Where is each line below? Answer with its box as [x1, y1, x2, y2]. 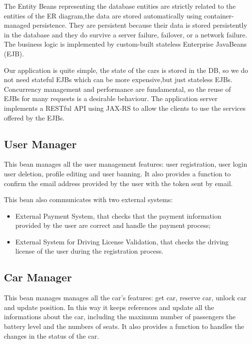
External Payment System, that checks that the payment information [15, 210, 221, 221]
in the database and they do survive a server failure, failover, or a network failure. [4, 29, 247, 39]
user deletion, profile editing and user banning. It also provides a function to [4, 168, 231, 178]
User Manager [4, 136, 77, 151]
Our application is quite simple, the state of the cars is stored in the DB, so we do [4, 65, 248, 75]
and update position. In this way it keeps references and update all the [4, 302, 214, 312]
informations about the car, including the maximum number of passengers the [4, 311, 236, 322]
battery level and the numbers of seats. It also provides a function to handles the [4, 321, 244, 331]
